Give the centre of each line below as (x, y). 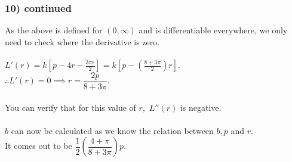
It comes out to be (39, 146)
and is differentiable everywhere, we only (213, 30)
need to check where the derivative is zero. (82, 41)
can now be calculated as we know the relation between (112, 130)
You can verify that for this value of (70, 107)
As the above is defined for (54, 30)
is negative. (201, 107)
